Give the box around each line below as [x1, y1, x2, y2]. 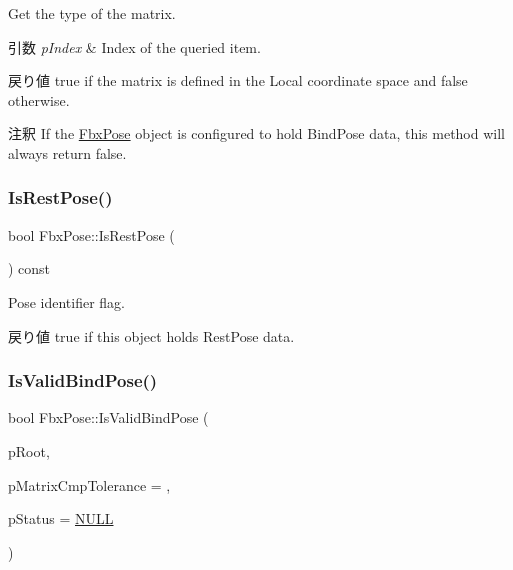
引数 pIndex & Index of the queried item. [8, 36, 261, 57]
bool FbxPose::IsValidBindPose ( [8, 407, 209, 428]
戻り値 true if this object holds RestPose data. [8, 325, 295, 346]
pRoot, [8, 440, 50, 461]
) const [8, 258, 51, 279]
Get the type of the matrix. [8, 3, 176, 23]
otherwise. [8, 89, 70, 110]
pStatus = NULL [8, 508, 114, 529]
